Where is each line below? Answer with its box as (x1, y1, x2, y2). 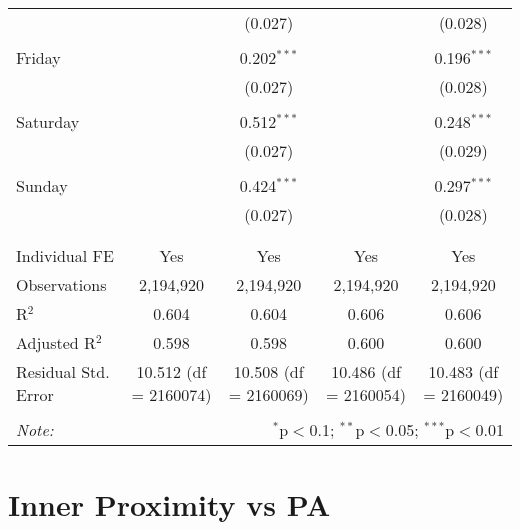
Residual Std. (16, 360, 110, 383)
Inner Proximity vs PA (8, 484, 331, 525)
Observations (16, 273, 107, 296)
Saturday (16, 110, 80, 133)
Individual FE (16, 244, 114, 267)
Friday (16, 46, 61, 69)
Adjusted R (16, 331, 96, 354)
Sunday (16, 174, 68, 197)
